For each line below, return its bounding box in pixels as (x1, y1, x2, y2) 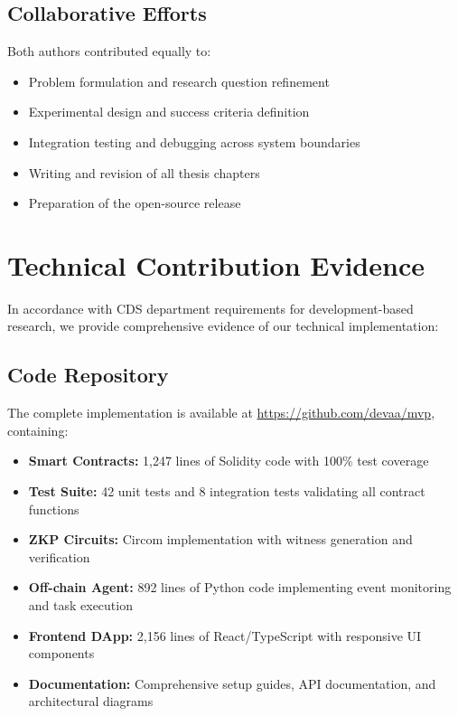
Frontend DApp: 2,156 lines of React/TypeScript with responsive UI (28, 626, 422, 645)
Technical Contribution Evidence (7, 246, 425, 283)
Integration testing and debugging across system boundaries (28, 132, 360, 151)
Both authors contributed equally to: (7, 42, 211, 61)
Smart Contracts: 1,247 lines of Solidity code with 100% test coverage (28, 451, 429, 470)
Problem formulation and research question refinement (28, 71, 330, 90)
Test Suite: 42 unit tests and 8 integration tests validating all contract (28, 482, 425, 501)
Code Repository (7, 361, 169, 389)
